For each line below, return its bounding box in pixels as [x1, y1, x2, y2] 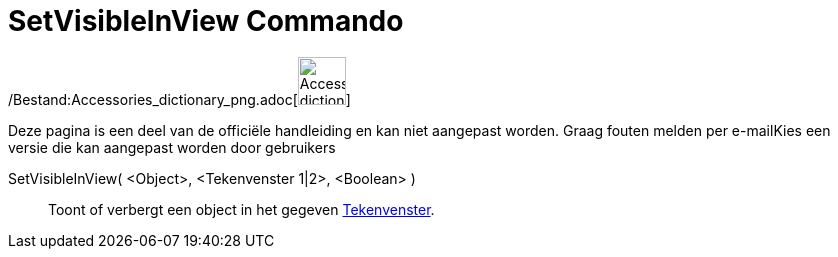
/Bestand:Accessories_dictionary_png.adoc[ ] [8, 90, 351, 108]
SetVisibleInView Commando [8, 4, 404, 38]
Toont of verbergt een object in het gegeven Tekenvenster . [48, 200, 435, 218]
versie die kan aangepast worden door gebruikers [8, 138, 336, 156]
